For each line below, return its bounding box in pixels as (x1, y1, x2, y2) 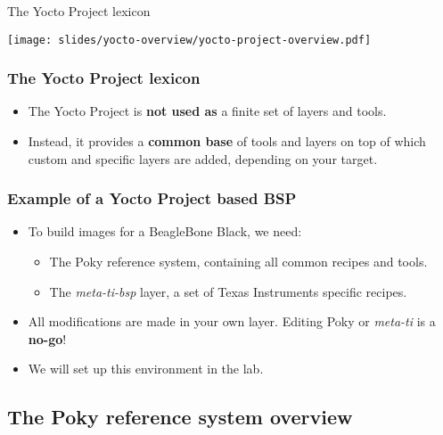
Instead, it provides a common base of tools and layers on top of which (28, 132, 426, 151)
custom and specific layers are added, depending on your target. (28, 149, 378, 168)
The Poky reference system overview (7, 403, 353, 431)
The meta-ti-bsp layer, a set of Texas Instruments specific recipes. (49, 282, 407, 300)
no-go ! (28, 329, 67, 348)
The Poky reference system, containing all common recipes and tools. (49, 252, 428, 271)
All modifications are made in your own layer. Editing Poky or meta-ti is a (28, 312, 436, 331)
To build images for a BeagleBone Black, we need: (28, 222, 302, 241)
